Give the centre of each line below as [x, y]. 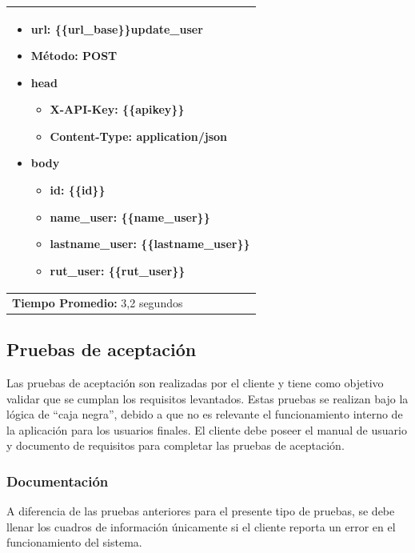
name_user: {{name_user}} [130, 216]
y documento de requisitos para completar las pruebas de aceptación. [176, 445]
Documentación [58, 481]
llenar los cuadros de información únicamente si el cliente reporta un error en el [201, 526]
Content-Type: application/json [139, 136]
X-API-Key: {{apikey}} [117, 109]
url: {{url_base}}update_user [117, 28]
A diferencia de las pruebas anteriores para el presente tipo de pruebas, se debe [201, 511]
